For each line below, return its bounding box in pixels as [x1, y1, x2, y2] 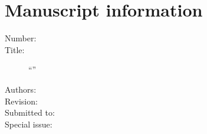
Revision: [5, 94, 38, 107]
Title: [5, 43, 25, 55]
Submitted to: [5, 106, 55, 119]
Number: [5, 32, 37, 44]
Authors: [5, 83, 37, 95]
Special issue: [5, 117, 52, 130]
